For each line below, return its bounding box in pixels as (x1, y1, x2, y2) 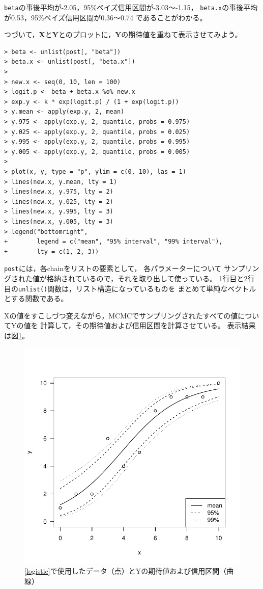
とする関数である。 (4, 293, 68, 304)
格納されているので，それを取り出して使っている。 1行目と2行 (46, 273, 255, 283)
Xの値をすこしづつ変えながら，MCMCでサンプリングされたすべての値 (4, 310, 238, 320)
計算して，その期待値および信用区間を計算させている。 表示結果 (40, 320, 256, 331)
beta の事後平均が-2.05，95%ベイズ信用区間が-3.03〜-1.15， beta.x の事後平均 (4, 2, 258, 12)
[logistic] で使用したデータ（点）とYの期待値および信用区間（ (24, 566, 227, 576)
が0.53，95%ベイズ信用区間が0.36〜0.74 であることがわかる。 (4, 12, 207, 22)
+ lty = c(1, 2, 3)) (4, 248, 99, 255)
